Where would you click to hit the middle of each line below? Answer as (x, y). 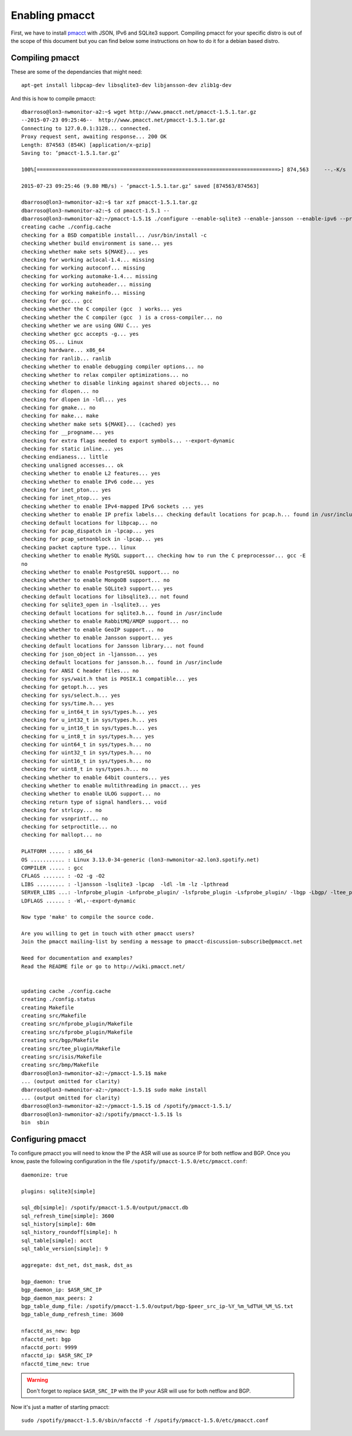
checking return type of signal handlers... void (94, 802)
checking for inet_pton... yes (66, 490)
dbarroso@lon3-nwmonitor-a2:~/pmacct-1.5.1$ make (94, 1073)
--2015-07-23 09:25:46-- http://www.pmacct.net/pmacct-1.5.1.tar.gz (123, 120)
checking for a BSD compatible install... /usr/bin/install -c (114, 235)
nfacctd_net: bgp (46, 1339)
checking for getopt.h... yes (65, 687)
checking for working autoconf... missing (83, 268)
